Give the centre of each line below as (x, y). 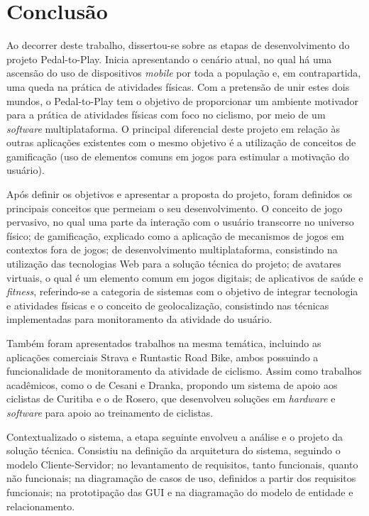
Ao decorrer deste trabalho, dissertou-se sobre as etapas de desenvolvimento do (178, 45)
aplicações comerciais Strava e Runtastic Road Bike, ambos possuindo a (163, 357)
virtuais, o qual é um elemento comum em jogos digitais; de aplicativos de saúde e (185, 277)
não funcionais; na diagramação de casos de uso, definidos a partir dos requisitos (181, 478)
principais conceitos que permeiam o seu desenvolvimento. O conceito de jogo (175, 208)
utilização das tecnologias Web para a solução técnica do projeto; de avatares (174, 264)
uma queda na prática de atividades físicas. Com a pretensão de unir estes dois (178, 86)
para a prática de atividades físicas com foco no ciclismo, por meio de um (166, 115)
